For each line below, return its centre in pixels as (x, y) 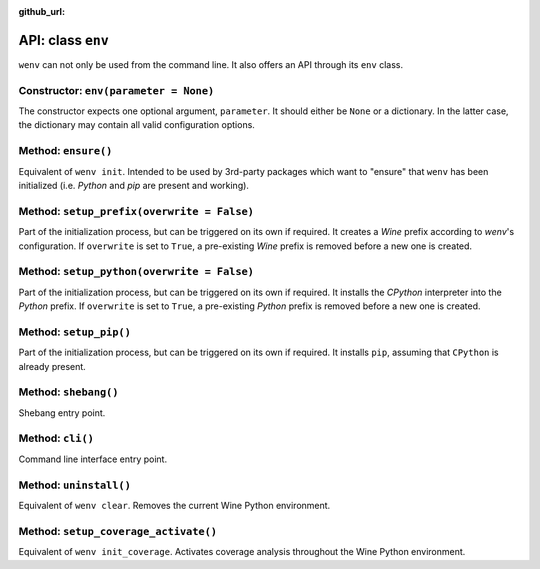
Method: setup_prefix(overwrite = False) (136, 211)
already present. (52, 366)
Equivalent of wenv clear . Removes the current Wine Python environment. (174, 505)
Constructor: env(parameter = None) (116, 90)
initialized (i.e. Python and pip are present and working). (134, 185)
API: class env (63, 40)
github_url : (41, 11)
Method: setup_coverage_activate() (118, 531)
